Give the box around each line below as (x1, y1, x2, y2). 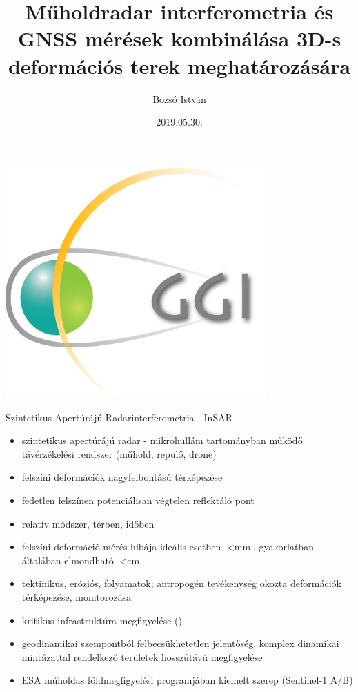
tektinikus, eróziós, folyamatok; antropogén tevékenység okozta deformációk (21, 576, 341, 590)
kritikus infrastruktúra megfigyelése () (21, 613, 182, 627)
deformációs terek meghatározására (8, 51, 351, 79)
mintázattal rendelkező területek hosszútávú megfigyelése (21, 649, 263, 664)
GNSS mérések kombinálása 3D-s (17, 24, 341, 52)
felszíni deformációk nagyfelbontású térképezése (21, 470, 223, 484)
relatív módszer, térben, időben (21, 516, 155, 530)
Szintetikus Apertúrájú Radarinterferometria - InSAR (6, 410, 232, 424)
